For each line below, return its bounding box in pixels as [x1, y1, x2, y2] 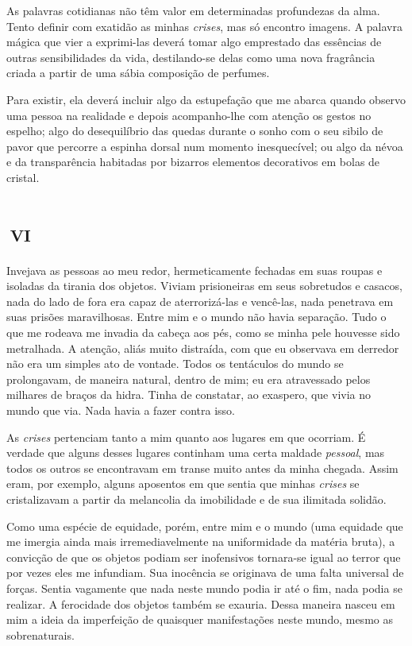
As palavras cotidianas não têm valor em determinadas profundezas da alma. [6, 2, 380, 18]
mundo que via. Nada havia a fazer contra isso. [6, 402, 236, 418]
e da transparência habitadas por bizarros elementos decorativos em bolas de [6, 153, 380, 170]
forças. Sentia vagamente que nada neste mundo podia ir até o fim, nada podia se [6, 579, 402, 596]
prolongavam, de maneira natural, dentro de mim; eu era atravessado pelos [6, 370, 371, 387]
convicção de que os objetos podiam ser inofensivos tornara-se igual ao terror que [6, 548, 401, 565]
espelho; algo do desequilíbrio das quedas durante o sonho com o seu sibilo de [6, 122, 383, 139]
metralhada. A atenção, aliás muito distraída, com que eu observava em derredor [6, 339, 399, 356]
